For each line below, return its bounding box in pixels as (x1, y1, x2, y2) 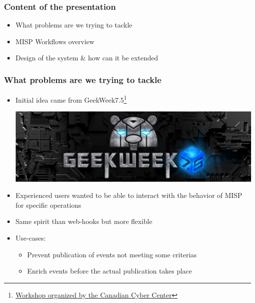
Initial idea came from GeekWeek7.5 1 (15, 93, 127, 105)
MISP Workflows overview (15, 36, 95, 46)
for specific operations (15, 199, 81, 210)
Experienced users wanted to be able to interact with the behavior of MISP (15, 190, 242, 200)
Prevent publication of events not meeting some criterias (27, 249, 197, 259)
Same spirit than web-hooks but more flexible (15, 216, 153, 226)
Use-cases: (15, 232, 46, 243)
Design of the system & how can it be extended (15, 53, 158, 63)
